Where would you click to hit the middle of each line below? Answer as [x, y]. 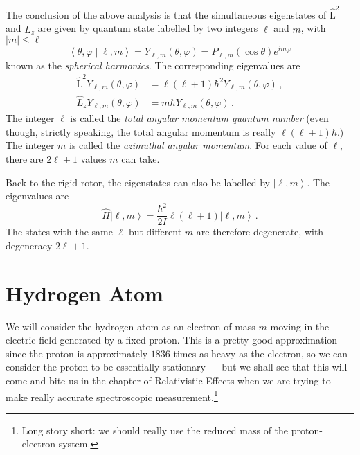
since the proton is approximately [77, 353]
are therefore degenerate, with [260, 232]
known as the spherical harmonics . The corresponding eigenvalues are [153, 65]
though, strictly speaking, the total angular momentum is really [141, 131]
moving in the [300, 326]
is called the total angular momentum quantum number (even [199, 118]
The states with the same [59, 232]
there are [25, 158]
